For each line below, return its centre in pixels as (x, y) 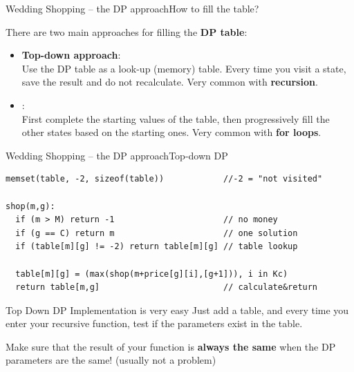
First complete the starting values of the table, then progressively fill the (176, 118)
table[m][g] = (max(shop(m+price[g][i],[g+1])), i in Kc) (152, 274)
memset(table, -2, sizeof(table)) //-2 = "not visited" (164, 179)
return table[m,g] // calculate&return (167, 287)
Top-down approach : (71, 55)
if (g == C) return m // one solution (157, 233)
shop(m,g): (30, 206)
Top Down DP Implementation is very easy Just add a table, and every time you (177, 310)
